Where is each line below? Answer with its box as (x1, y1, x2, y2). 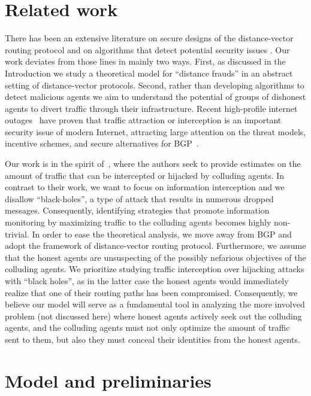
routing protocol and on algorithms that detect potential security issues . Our (5, 43, 290, 56)
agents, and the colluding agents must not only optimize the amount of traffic (5, 321, 290, 334)
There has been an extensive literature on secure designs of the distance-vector (5, 32, 294, 44)
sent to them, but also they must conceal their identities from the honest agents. (5, 333, 300, 345)
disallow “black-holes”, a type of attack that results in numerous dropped (5, 192, 274, 205)
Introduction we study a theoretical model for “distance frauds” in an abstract (5, 66, 293, 79)
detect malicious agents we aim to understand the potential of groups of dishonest (5, 90, 306, 103)
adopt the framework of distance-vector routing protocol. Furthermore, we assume (5, 239, 306, 252)
